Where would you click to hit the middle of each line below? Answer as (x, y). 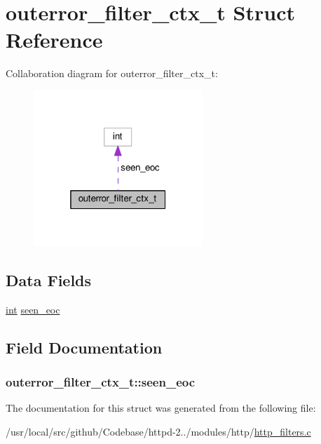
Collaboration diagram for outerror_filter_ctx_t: (112, 73)
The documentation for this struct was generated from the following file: (161, 408)
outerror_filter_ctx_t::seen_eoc (101, 382)
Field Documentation (84, 347)
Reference (54, 40)
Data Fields (49, 280)
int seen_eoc (33, 309)
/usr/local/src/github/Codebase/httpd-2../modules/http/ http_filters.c (158, 432)
